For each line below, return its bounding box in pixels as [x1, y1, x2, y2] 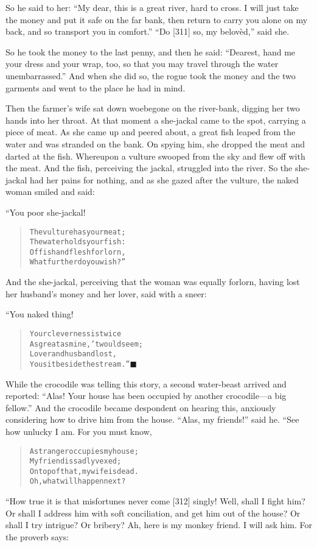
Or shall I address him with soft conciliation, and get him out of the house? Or [5, 506, 301, 519]
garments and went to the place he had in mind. [5, 81, 186, 94]
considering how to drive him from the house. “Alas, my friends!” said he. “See [5, 413, 299, 426]
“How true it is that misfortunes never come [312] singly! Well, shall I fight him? [5, 495, 305, 507]
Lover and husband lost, [29, 350, 117, 359]
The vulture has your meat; [29, 227, 126, 236]
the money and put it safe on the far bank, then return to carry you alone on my [5, 13, 308, 26]
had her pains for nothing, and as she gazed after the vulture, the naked [30, 173, 299, 186]
